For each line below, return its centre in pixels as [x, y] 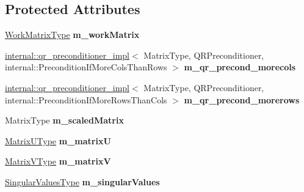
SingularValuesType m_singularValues [82, 181]
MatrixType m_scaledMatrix [64, 120]
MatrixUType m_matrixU [58, 140]
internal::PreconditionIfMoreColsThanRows [86, 67]
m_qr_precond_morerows [242, 99]
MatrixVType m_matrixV [58, 161]
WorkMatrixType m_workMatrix [72, 35]
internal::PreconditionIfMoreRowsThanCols [86, 99]
